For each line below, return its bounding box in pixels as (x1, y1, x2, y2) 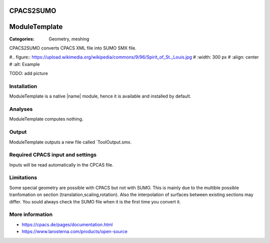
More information (9, 211, 52, 218)
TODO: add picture (9, 70, 48, 76)
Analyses (9, 105, 33, 112)
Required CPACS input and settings (9, 151, 97, 158)
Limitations (9, 174, 37, 181)
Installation (9, 82, 37, 89)
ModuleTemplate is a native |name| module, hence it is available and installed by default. (9, 93, 191, 99)
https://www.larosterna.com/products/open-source (21, 228, 127, 234)
